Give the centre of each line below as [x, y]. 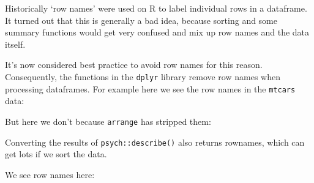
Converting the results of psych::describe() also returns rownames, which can [155, 142]
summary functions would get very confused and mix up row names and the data [157, 32]
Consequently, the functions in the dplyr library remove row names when [143, 76]
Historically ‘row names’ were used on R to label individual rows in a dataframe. [156, 8]
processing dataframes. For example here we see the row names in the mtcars [150, 88]
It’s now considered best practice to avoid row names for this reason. [134, 65]
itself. [15, 44]
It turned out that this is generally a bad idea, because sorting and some [141, 20]
